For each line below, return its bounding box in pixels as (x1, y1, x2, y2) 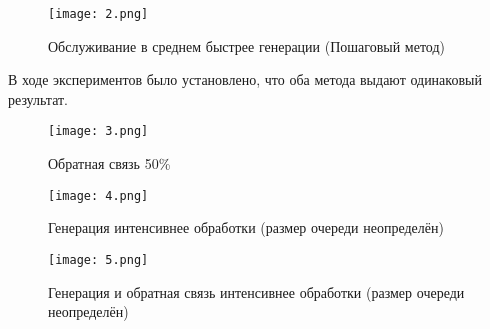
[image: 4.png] (48, 188, 149, 203)
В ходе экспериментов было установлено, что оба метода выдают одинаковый (8, 69, 482, 90)
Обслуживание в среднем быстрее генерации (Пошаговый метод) (48, 35, 446, 56)
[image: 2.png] (48, 7, 149, 21)
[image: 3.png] (48, 124, 149, 139)
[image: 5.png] (48, 252, 149, 267)
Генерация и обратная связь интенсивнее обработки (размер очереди (48, 281, 465, 302)
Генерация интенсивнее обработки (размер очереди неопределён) (48, 217, 444, 238)
